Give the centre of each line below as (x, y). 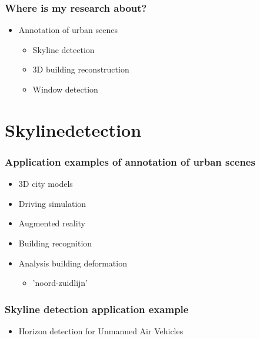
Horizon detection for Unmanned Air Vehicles (101, 330)
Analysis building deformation (73, 263)
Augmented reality (52, 223)
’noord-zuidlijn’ (60, 283)
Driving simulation (52, 203)
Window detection (65, 89)
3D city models (46, 184)
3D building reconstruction (81, 69)
